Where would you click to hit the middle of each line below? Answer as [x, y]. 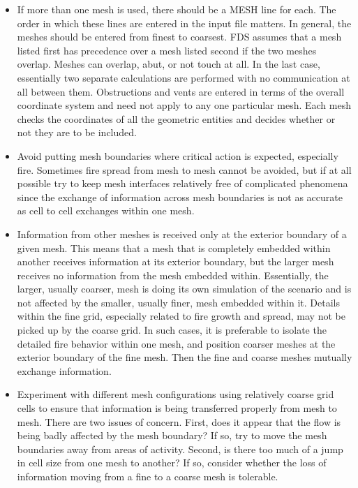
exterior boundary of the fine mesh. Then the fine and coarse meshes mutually [185, 357]
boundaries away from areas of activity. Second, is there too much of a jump [180, 449]
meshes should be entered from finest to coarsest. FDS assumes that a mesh [179, 37]
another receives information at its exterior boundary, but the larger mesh [176, 261]
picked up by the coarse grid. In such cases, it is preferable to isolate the [172, 330]
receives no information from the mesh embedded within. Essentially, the [173, 275]
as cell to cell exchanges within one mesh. [106, 210]
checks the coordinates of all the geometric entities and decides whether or [176, 118]
